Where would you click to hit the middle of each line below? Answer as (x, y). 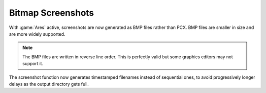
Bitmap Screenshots (51, 13)
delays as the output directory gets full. (49, 84)
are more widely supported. (37, 34)
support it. (33, 64)
